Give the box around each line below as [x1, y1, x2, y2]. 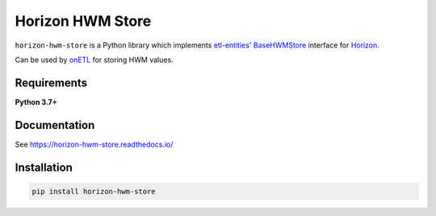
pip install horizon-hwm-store [31, 186, 157, 196]
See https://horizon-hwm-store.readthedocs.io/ [15, 139, 174, 149]
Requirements [15, 76, 88, 89]
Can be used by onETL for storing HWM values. [15, 55, 174, 64]
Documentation [15, 118, 95, 132]
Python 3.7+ [15, 97, 57, 106]
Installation [15, 160, 73, 174]
